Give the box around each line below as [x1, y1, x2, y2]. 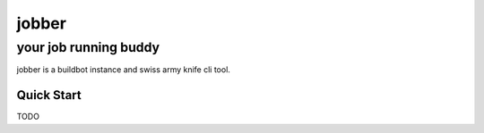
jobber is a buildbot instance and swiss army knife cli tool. [16, 64, 230, 75]
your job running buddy [16, 39, 160, 55]
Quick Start [16, 87, 82, 103]
